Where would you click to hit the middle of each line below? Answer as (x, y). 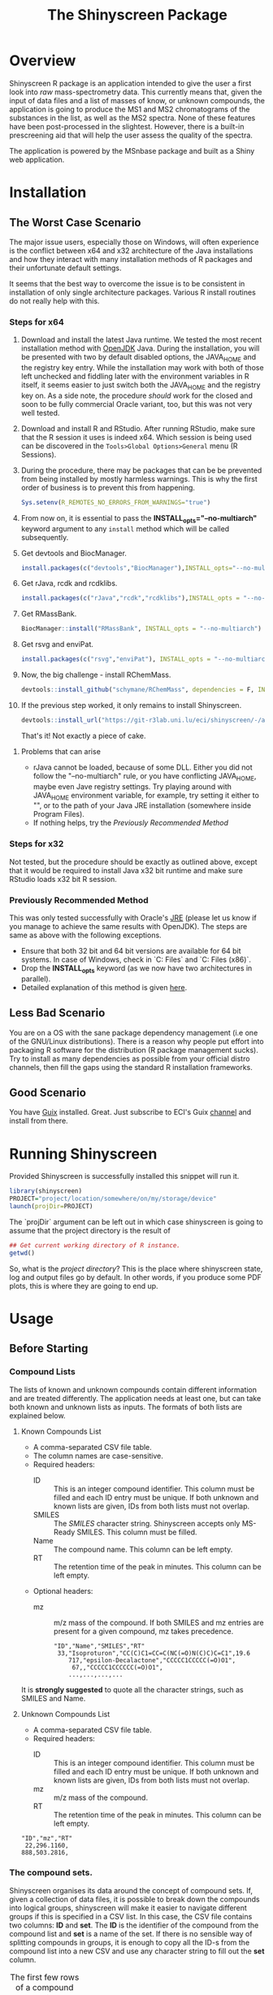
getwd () (22, 1253)
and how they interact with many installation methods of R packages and (131, 259)
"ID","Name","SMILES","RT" (99, 1646)
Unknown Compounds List (65, 1713)
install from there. (39, 1121)
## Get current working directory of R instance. (95, 1245)
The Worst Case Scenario (75, 223)
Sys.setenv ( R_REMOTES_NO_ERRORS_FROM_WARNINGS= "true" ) (116, 502)
